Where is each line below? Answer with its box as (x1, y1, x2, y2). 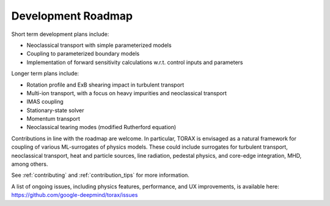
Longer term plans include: (11, 70, 79, 77)
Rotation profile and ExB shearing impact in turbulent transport (26, 81, 185, 88)
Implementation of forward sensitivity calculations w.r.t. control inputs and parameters (26, 59, 243, 66)
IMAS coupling (26, 98, 64, 105)
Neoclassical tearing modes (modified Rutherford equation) (26, 124, 177, 131)
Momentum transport (26, 115, 81, 123)
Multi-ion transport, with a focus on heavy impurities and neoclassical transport (26, 89, 227, 97)
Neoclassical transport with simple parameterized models (26, 41, 172, 49)
